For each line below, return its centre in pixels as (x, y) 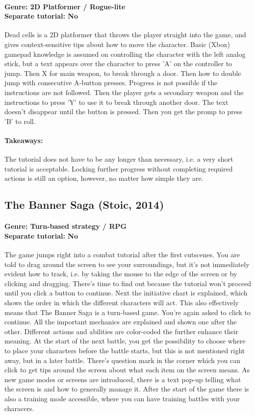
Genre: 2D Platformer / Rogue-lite (65, 6)
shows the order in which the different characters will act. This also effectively (122, 303)
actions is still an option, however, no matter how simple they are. (104, 178)
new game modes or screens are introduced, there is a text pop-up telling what (123, 379)
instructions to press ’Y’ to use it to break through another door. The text (116, 102)
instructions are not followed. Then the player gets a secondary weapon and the (124, 92)
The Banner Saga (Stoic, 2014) (84, 205)
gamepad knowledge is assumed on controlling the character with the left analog (125, 54)
